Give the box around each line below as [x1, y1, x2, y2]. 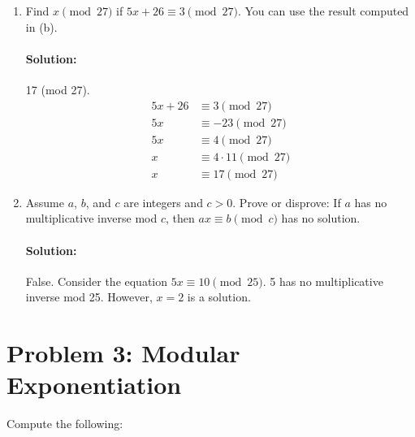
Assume [25, 193, 64, 210]
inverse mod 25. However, [25, 288, 153, 305]
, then [166, 210, 195, 227]
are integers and [123, 193, 203, 210]
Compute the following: [6, 415, 123, 432]
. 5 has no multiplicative [262, 272, 383, 289]
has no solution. [281, 210, 361, 227]
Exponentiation [6, 368, 182, 401]
